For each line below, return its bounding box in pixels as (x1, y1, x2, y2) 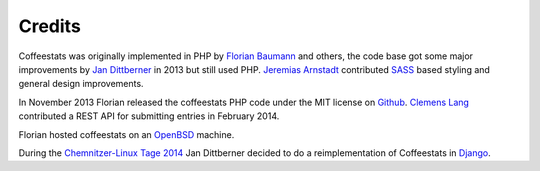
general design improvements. (18, 78, 144, 90)
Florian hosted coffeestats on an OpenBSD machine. (18, 128, 235, 140)
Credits (18, 15, 82, 37)
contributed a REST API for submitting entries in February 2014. (18, 110, 280, 122)
